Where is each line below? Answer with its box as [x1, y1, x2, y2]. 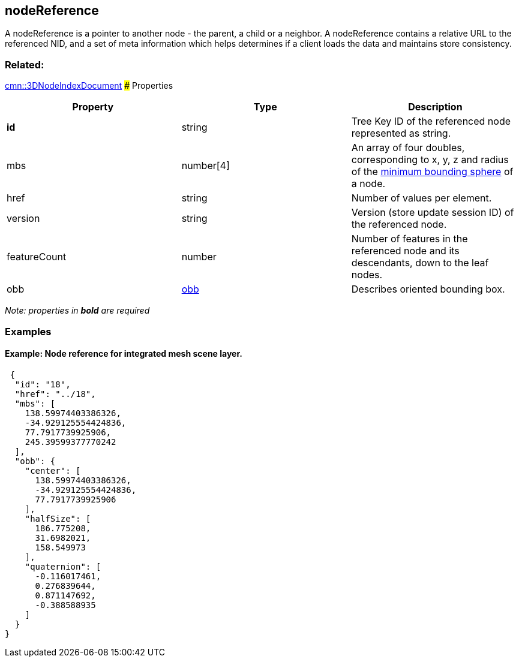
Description [408, 101, 463, 113]
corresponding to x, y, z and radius [351, 154, 509, 166]
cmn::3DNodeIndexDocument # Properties [5, 80, 173, 91]
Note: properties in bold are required [5, 305, 150, 316]
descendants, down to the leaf [351, 257, 489, 269]
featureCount [7, 251, 67, 263]
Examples [5, 325, 52, 338]
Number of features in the [351, 233, 468, 245]
